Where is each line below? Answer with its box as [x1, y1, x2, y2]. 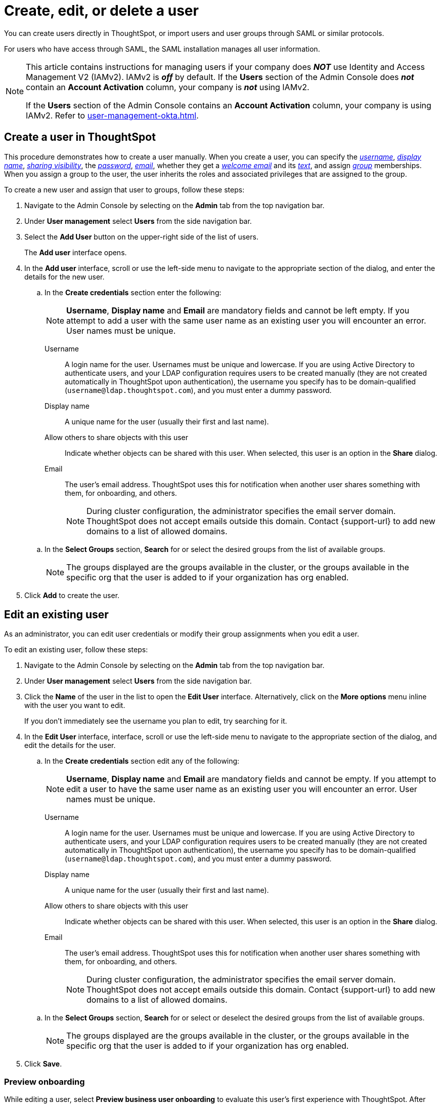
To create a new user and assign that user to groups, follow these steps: [4, 185, 245, 194]
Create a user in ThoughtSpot [4, 131, 156, 144]
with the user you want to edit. [24, 701, 125, 710]
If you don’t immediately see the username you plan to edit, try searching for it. [24, 717, 287, 726]
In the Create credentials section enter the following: [45, 288, 222, 297]
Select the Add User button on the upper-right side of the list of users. [24, 232, 258, 241]
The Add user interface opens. [24, 248, 127, 257]
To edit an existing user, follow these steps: [4, 645, 148, 654]
